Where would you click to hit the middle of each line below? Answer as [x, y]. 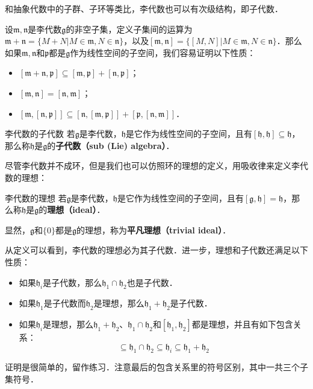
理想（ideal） [72, 210]
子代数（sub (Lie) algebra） [111, 145]
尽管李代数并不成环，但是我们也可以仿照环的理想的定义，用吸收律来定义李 [152, 166]
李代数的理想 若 [36, 198]
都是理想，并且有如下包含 [242, 324]
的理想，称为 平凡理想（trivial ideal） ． [154, 229]
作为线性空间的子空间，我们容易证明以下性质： [163, 52]
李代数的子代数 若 [40, 134]
